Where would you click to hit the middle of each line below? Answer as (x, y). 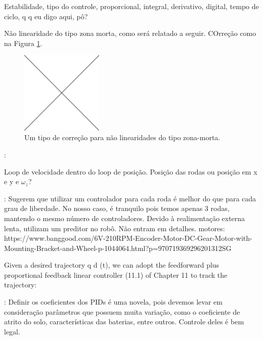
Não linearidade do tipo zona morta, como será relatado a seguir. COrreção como (130, 33)
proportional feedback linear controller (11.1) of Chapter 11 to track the (116, 274)
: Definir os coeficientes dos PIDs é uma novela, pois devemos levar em (113, 302)
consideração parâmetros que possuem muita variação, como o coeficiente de (122, 311)
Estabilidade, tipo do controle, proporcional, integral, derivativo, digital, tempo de (131, 6)
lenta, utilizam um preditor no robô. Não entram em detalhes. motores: (115, 228)
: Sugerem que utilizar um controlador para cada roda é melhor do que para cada (130, 198)
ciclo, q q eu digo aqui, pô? (46, 16)
